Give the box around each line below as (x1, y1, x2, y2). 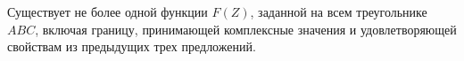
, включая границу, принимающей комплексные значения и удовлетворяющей (35, 19, 457, 38)
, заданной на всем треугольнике (250, 3, 427, 20)
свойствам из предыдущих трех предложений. (7, 37, 256, 56)
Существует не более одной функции (7, 3, 208, 20)
